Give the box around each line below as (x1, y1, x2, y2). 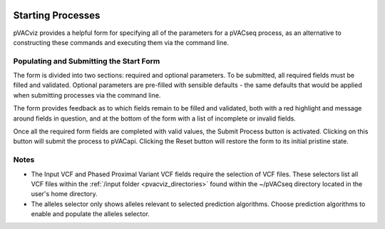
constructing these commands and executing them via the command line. (13, 38, 230, 46)
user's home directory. (31, 190, 98, 198)
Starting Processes (13, 9, 101, 21)
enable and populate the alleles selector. (31, 210, 150, 218)
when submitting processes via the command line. (13, 91, 161, 99)
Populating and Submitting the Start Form (13, 56, 160, 66)
